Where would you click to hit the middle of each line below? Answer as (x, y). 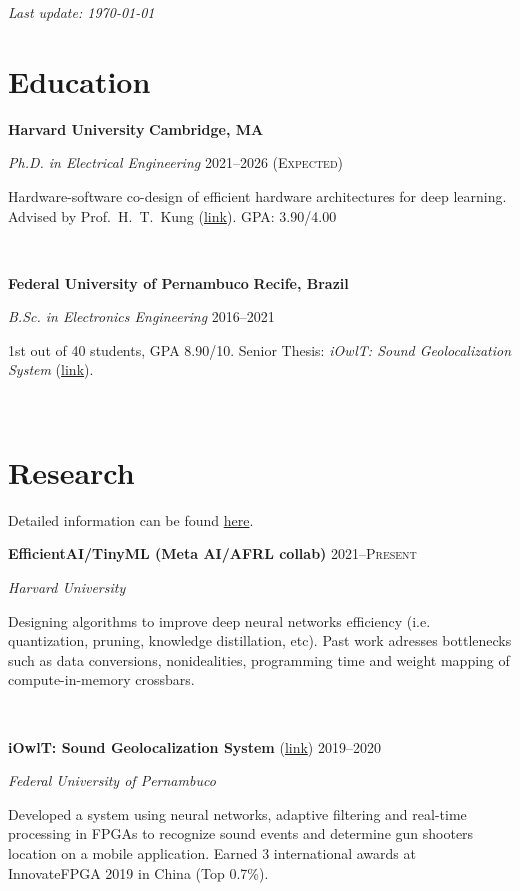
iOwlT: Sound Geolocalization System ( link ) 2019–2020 (194, 746)
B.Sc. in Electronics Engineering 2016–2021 (141, 316)
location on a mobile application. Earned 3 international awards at (212, 852)
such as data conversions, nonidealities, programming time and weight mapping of (259, 659)
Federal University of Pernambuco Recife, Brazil (178, 282)
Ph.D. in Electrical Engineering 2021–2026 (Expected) (176, 162)
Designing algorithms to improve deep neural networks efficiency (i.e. (219, 620)
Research (71, 471)
